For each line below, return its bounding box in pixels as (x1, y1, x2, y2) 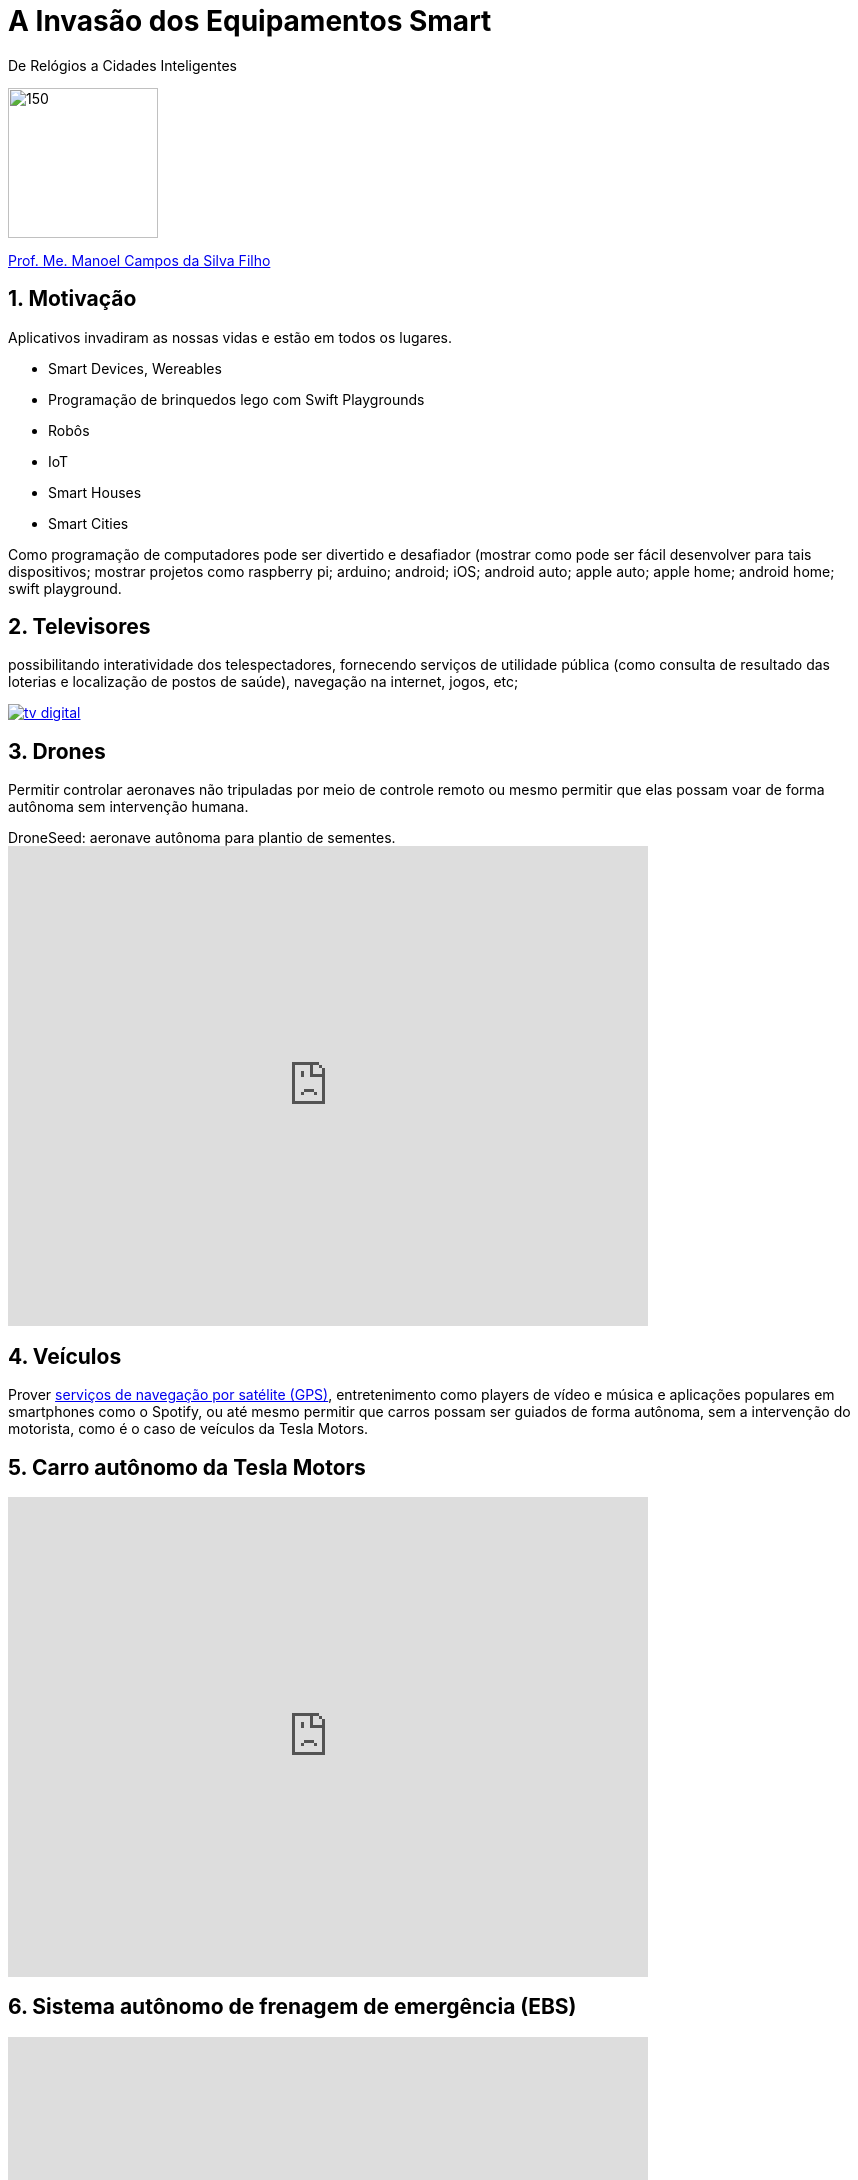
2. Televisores (8, 614, 151, 640)
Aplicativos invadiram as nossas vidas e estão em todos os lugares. (8, 328, 453, 346)
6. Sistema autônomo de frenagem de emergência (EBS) (8, 1994, 577, 2020)
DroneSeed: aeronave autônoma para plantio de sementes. (8, 829, 396, 847)
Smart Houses (48, 483, 142, 501)
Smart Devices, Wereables (48, 359, 222, 377)
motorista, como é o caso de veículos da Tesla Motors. (8, 1420, 369, 1438)
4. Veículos (8, 1343, 122, 1369)
